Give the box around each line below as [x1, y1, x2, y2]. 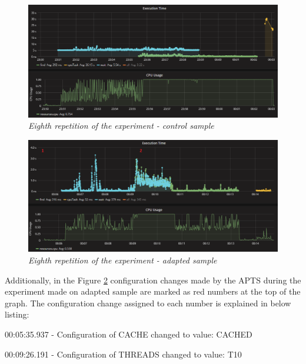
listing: [5, 308, 29, 320]
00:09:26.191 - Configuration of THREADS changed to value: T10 [5, 348, 242, 360]
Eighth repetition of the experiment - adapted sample [28, 253, 217, 266]
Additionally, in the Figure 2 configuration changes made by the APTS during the [5, 273, 301, 286]
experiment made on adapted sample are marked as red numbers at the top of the [5, 285, 301, 298]
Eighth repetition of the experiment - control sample [28, 119, 214, 132]
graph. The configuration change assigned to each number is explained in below [5, 296, 291, 309]
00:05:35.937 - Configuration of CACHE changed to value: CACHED [5, 328, 252, 340]
